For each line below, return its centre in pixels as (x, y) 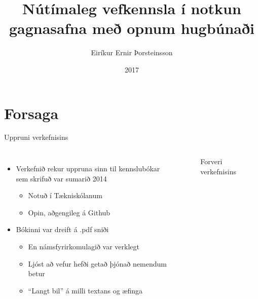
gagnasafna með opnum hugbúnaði (132, 28)
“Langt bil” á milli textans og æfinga (85, 290)
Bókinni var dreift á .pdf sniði (62, 229)
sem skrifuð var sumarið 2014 (61, 178)
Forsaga (31, 113)
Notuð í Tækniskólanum (65, 195)
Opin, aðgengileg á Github (69, 212)
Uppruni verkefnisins (36, 137)
